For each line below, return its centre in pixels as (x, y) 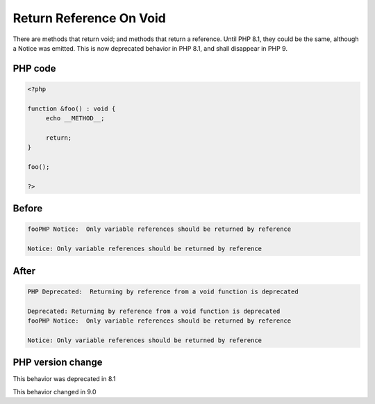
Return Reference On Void (89, 18)
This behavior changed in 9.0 (55, 391)
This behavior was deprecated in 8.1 (64, 379)
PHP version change (58, 363)
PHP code (34, 68)
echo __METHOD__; (75, 119)
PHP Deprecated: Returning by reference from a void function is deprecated (163, 291)
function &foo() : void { (72, 108)
